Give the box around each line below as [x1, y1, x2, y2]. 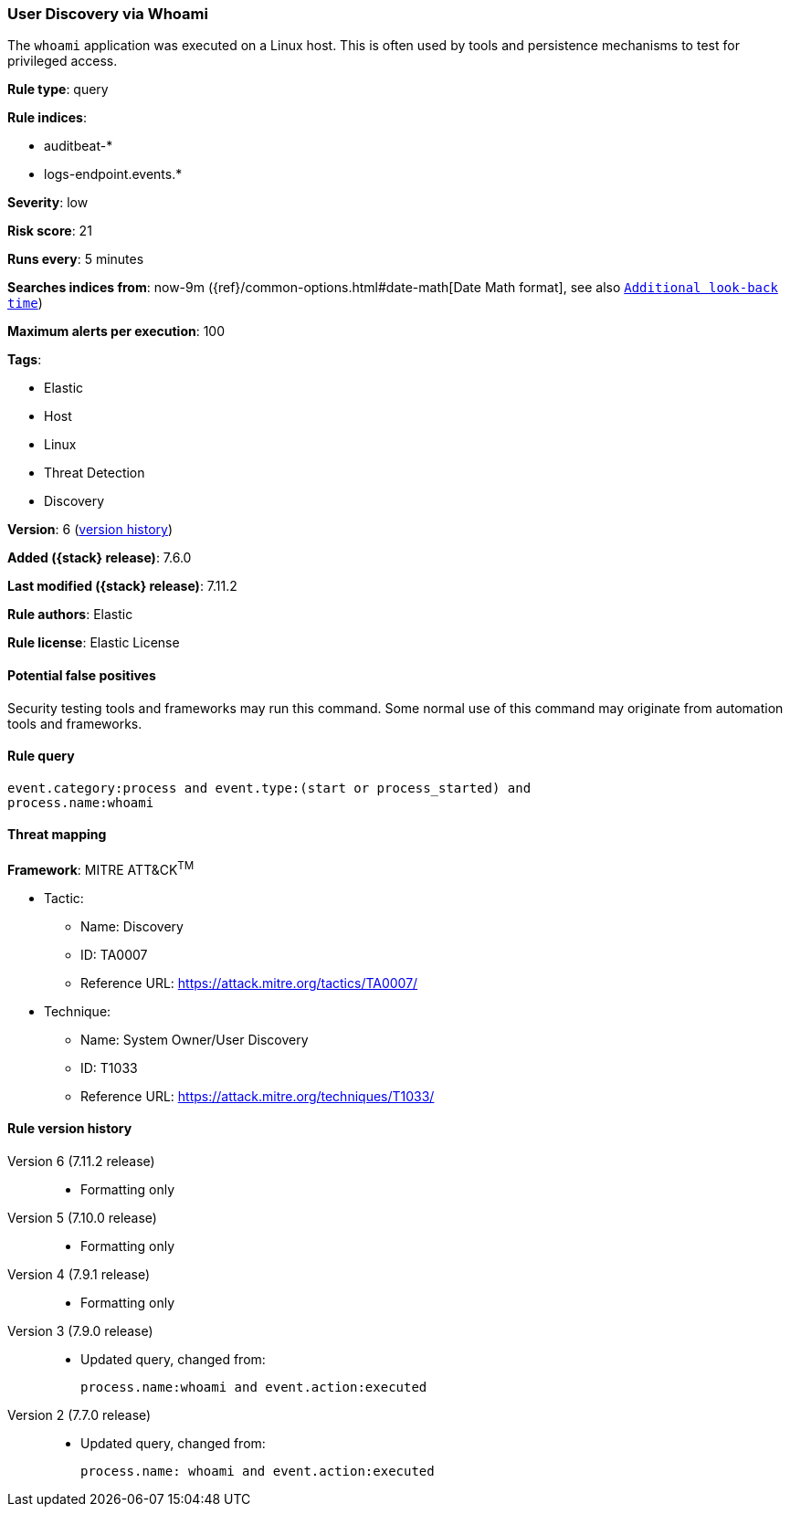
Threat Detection [44, 465, 145, 481]
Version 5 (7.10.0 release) [7, 1209, 157, 1225]
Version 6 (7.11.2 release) [7, 1152, 155, 1169]
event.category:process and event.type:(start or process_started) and [7, 780, 532, 795]
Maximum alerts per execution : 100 [7, 323, 226, 340]
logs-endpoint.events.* [44, 166, 183, 183]
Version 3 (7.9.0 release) [7, 1322, 153, 1339]
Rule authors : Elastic [7, 606, 133, 623]
